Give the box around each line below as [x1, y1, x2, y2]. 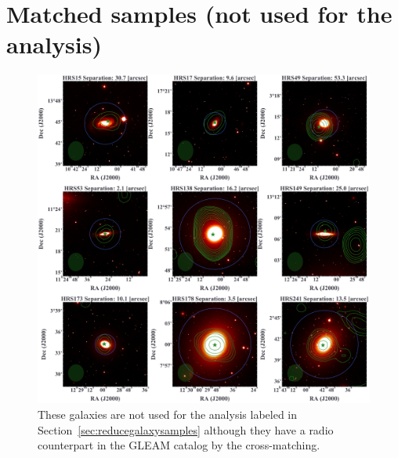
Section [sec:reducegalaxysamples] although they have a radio [38, 421, 334, 438]
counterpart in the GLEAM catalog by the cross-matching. [38, 437, 320, 453]
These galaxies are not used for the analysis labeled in [38, 405, 298, 422]
